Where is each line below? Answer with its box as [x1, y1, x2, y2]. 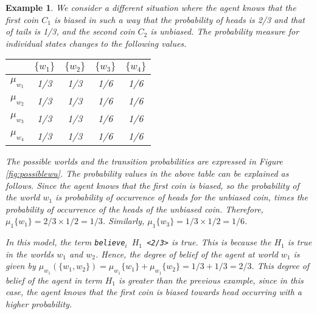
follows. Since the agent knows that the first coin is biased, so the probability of [5, 179, 299, 191]
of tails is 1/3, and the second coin [5, 25, 135, 38]
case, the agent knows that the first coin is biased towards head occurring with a [5, 285, 302, 298]
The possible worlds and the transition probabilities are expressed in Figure [5, 155, 283, 168]
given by [5, 259, 36, 272]
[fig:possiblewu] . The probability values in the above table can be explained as [5, 166, 289, 179]
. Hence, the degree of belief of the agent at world [95, 247, 278, 260]
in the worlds [5, 247, 54, 260]
